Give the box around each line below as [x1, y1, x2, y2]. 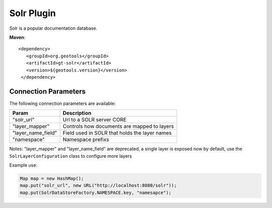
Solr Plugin [9, 8, 56, 19]
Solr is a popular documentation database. [9, 25, 98, 31]
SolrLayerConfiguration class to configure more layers [9, 153, 132, 159]
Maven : [9, 34, 26, 40]
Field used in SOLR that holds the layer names [62, 129, 172, 136]
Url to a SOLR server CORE [62, 116, 127, 123]
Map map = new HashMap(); [20, 175, 84, 181]
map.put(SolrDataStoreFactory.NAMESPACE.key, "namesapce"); [20, 189, 172, 195]
